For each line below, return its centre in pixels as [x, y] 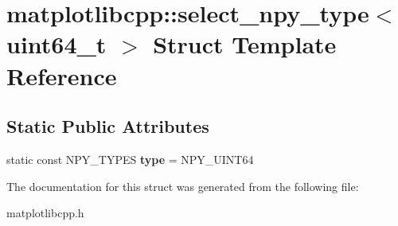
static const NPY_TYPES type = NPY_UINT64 [130, 159]
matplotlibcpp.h [45, 213]
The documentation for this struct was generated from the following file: [183, 186]
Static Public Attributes [108, 126]
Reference [62, 75]
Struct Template [245, 44]
